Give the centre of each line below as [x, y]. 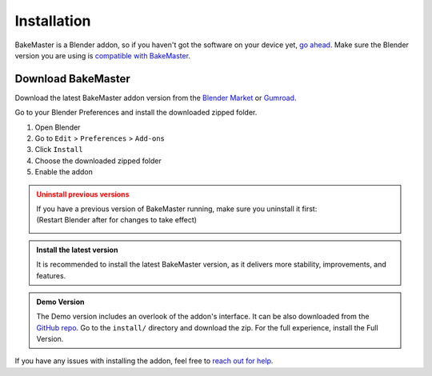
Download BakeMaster [73, 79]
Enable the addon [64, 172]
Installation [53, 21]
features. [51, 275]
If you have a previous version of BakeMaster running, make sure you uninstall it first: [177, 209]
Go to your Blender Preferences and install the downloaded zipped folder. [136, 113]
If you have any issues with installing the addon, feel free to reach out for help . [144, 361]
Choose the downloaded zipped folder [98, 161]
